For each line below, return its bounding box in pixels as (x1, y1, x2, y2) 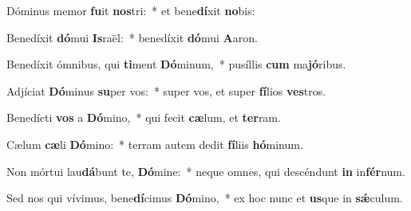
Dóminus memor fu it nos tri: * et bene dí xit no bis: (6, 2, 255, 18)
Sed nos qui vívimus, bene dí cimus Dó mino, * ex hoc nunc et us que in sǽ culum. (6, 190, 403, 206)
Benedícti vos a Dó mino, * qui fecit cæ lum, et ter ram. (6, 109, 281, 126)
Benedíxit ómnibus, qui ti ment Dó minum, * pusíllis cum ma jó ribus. (6, 56, 346, 72)
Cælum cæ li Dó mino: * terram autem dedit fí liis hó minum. (6, 135, 303, 152)
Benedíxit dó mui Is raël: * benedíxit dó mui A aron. (6, 29, 258, 45)
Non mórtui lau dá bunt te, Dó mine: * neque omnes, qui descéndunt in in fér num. (6, 162, 405, 179)
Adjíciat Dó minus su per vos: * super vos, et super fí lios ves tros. (6, 82, 326, 99)
